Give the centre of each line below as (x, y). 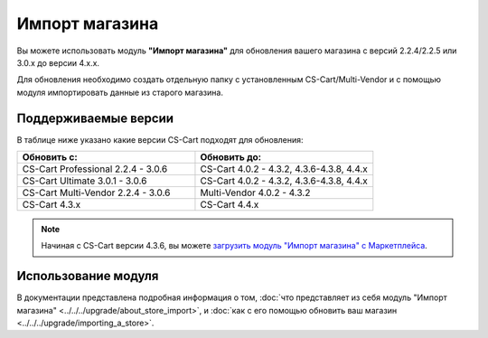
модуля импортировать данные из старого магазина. (120, 92)
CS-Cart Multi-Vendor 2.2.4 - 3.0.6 (96, 192)
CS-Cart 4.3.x (52, 205)
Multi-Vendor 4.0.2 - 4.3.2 (255, 192)
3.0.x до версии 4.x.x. (58, 62)
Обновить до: (231, 157)
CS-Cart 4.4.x (230, 205)
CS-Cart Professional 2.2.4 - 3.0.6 (95, 169)
